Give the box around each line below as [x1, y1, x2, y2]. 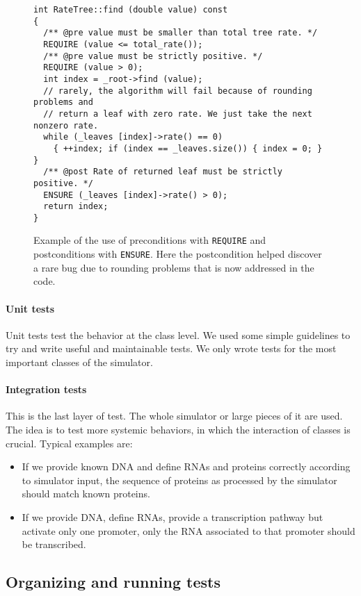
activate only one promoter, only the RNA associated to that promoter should [22, 523, 355, 538]
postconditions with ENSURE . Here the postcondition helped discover [33, 247, 322, 261]
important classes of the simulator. [6, 354, 153, 369]
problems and [33, 97, 93, 108]
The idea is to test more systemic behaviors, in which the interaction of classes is [6, 422, 351, 436]
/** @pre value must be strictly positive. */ [43, 51, 263, 61]
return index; [43, 201, 109, 212]
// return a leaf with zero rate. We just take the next [43, 108, 312, 119]
